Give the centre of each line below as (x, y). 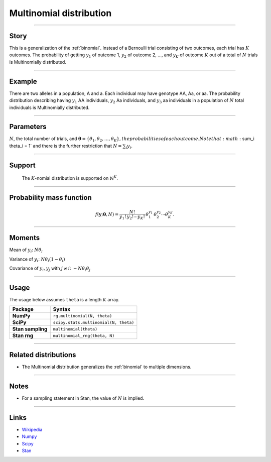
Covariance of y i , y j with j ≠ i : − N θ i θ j (50, 269)
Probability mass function (51, 198)
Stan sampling (30, 329)
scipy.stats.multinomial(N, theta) (94, 322)
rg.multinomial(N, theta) (83, 316)
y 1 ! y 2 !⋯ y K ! (132, 217)
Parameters (28, 127)
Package (23, 309)
